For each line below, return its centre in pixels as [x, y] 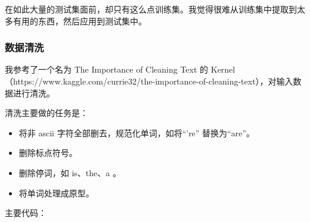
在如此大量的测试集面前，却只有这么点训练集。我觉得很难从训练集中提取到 [151, 9]
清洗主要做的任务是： [46, 113]
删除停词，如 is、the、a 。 [70, 172]
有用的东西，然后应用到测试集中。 [80, 21]
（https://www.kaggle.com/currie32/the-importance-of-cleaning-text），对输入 [149, 81]
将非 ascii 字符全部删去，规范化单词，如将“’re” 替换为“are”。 [137, 132]
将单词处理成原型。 [56, 193]
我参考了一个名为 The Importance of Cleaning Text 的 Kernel [120, 69]
